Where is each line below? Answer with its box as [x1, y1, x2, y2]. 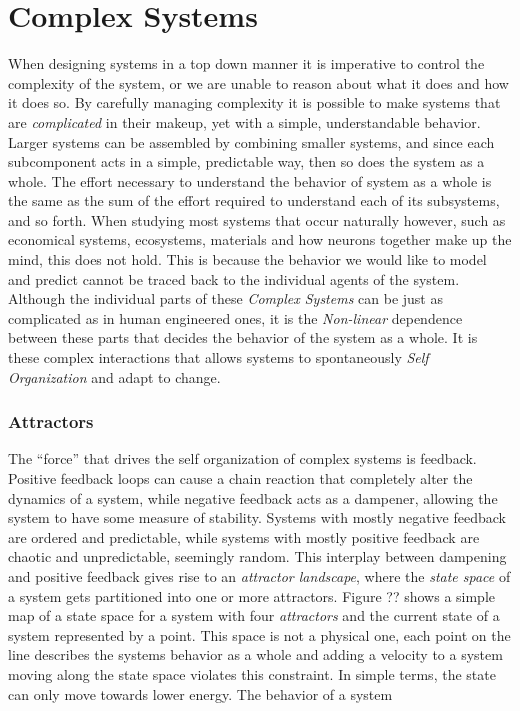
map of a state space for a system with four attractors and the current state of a [8, 605, 500, 626]
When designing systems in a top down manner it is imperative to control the [8, 53, 485, 74]
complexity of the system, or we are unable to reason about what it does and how [8, 72, 509, 93]
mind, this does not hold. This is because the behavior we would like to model [8, 249, 487, 270]
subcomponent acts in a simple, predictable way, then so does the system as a [8, 151, 485, 172]
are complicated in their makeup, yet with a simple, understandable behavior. [8, 111, 481, 132]
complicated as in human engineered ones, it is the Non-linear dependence [8, 307, 463, 328]
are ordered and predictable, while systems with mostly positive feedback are [8, 526, 480, 547]
